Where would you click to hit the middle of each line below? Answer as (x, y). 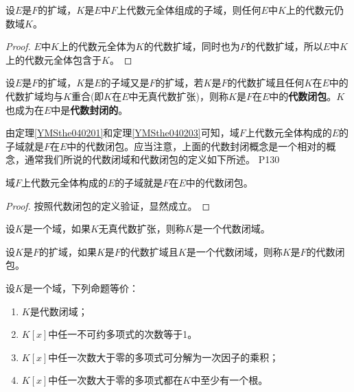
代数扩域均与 (34, 96)
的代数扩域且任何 (266, 83)
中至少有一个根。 (229, 380)
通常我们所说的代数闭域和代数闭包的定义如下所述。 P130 (152, 159)
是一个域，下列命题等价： (81, 287)
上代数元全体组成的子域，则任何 (189, 10)
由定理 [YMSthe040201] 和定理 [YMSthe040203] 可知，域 (122, 133)
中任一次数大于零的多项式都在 (116, 380)
